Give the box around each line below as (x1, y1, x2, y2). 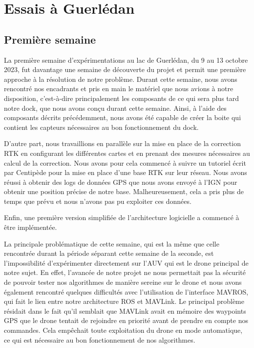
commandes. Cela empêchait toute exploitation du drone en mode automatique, (4, 325, 243, 335)
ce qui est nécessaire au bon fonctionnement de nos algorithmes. (4, 334, 195, 345)
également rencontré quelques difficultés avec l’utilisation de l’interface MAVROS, (4, 286, 249, 297)
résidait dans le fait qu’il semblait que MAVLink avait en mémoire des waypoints (4, 305, 246, 316)
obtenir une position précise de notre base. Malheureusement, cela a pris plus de (4, 186, 244, 197)
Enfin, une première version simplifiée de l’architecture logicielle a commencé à (4, 212, 239, 223)
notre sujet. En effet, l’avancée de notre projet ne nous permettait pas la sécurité (4, 267, 246, 277)
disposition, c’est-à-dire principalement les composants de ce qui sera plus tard (4, 93, 239, 103)
